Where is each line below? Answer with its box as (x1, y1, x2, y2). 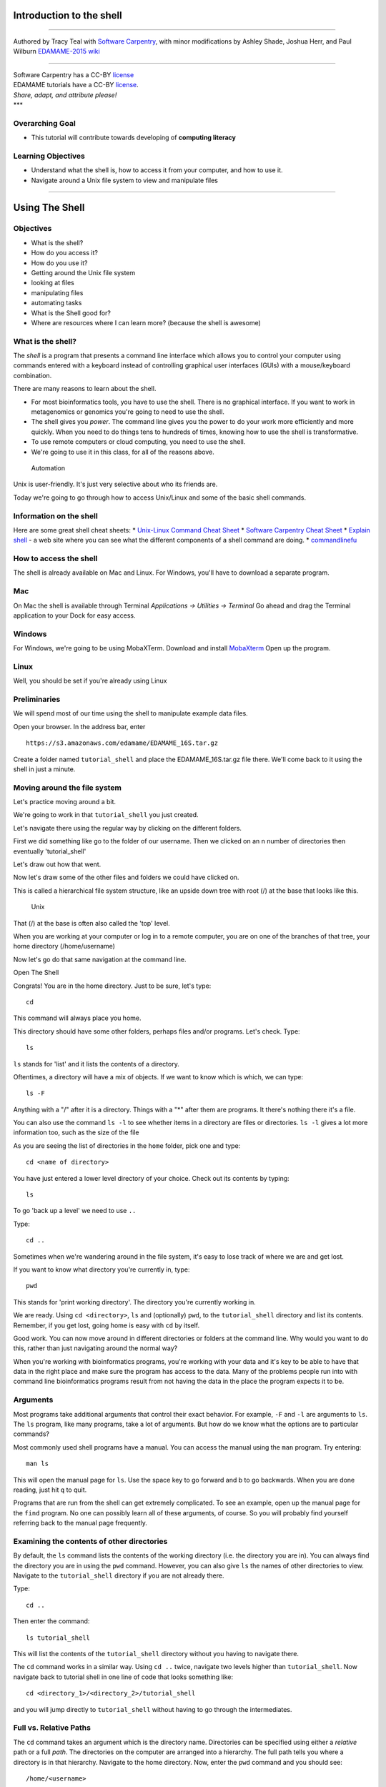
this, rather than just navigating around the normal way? (13, 1344, 178, 1352)
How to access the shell (13, 554, 98, 564)
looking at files (31, 279, 74, 287)
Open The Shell (13, 969, 59, 977)
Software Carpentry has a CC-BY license (13, 70, 134, 79)
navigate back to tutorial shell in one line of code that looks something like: (13, 1673, 234, 1681)
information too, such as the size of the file (13, 1128, 139, 1137)
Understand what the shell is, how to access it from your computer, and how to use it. (31, 166, 283, 174)
